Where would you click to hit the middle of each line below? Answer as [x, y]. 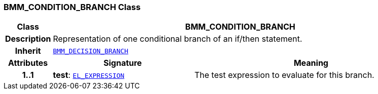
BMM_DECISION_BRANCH [91, 51]
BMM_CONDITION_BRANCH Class [72, 7]
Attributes [28, 63]
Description [28, 39]
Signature [123, 63]
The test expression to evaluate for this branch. [284, 75]
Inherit [28, 51]
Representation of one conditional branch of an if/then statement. [178, 39]
